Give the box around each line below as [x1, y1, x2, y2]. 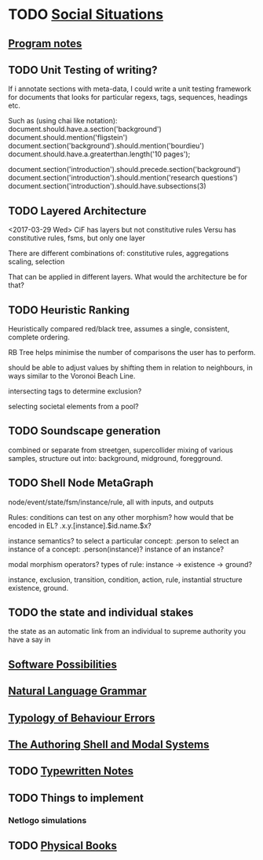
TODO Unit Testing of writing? [8, 63, 158, 76]
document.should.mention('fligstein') [8, 133, 128, 142]
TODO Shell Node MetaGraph [8, 477, 154, 490]
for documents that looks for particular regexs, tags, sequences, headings [8, 93, 248, 102]
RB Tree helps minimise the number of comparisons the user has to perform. [8, 348, 256, 357]
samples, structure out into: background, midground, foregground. [8, 453, 223, 463]
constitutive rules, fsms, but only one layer [8, 233, 146, 243]
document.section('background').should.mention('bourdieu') [8, 141, 205, 151]
